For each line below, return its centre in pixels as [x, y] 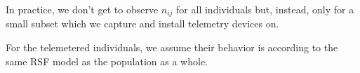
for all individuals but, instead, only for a [265, 9]
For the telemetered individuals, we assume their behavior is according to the [172, 47]
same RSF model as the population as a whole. [107, 61]
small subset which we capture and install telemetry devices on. [142, 24]
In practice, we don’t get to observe [82, 9]
